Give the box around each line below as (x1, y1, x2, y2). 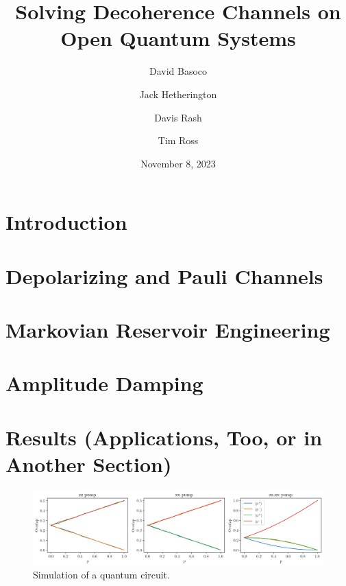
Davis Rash (154, 110, 202, 124)
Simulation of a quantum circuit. (33, 567, 170, 582)
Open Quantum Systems (60, 24, 296, 52)
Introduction (5, 208, 127, 236)
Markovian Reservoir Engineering (5, 316, 330, 344)
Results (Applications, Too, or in (5, 423, 323, 451)
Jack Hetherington (139, 86, 217, 101)
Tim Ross (158, 133, 199, 148)
